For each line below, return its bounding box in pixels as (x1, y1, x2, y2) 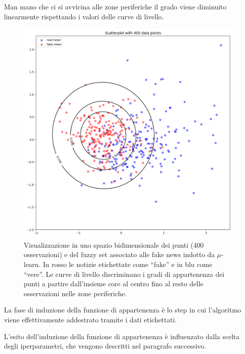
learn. (24, 259, 41, 269)
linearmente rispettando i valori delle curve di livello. (4, 11, 164, 21)
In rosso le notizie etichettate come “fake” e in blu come (42, 259, 212, 269)
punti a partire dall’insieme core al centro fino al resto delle (24, 278, 204, 289)
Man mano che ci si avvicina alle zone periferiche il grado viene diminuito (4, 1, 227, 11)
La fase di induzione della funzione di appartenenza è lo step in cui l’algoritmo (4, 305, 242, 315)
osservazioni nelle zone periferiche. (24, 288, 127, 298)
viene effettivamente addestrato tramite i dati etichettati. (4, 314, 177, 324)
